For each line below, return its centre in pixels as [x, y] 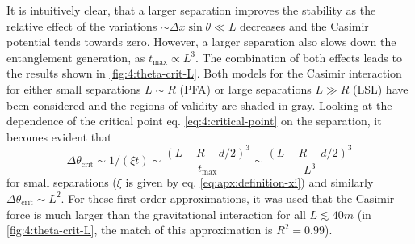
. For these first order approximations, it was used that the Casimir [228, 198]
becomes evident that [59, 136]
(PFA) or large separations [245, 88]
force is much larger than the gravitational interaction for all [156, 214]
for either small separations [74, 88]
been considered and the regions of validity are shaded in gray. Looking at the [199, 105]
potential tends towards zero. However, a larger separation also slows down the [201, 42]
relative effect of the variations [82, 25]
